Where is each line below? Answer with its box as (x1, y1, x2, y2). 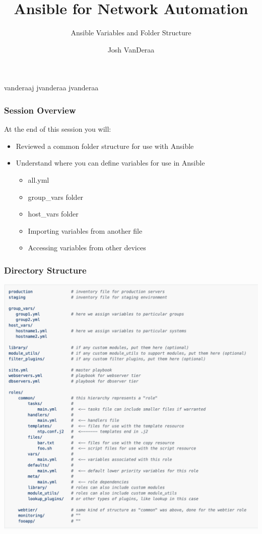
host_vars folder (28, 208, 79, 219)
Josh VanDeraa (107, 44, 155, 55)
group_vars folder (28, 191, 84, 202)
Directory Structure (4, 263, 87, 276)
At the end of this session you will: (4, 124, 111, 134)
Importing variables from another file (28, 225, 143, 236)
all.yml (28, 174, 49, 185)
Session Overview (4, 103, 76, 116)
